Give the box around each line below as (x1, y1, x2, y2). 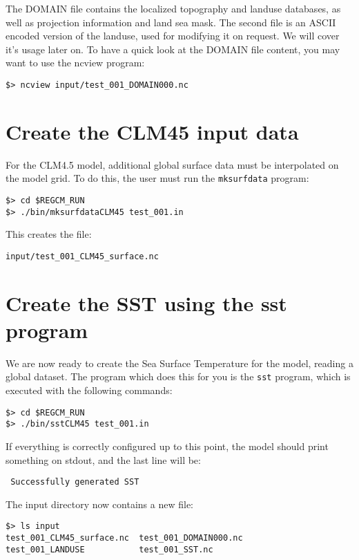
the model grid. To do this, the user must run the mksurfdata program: (6, 171, 309, 185)
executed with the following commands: (6, 383, 173, 398)
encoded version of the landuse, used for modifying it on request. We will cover (6, 28, 340, 43)
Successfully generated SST (10, 477, 139, 487)
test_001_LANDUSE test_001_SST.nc (6, 544, 213, 554)
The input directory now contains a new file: (6, 496, 193, 511)
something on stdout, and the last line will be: (6, 452, 201, 467)
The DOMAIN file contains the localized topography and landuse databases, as (6, 1, 341, 15)
